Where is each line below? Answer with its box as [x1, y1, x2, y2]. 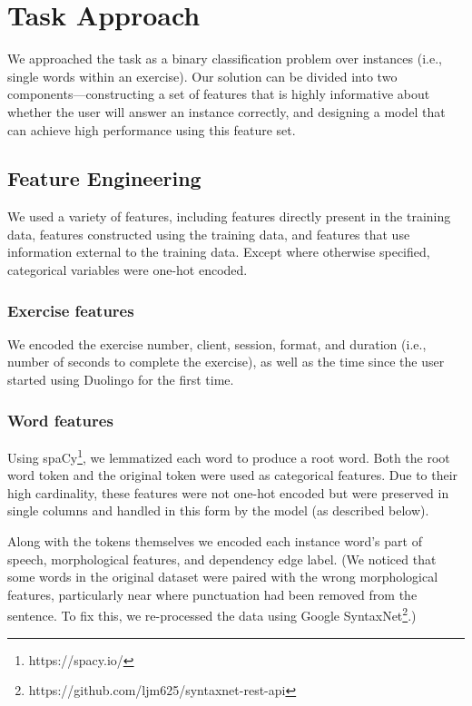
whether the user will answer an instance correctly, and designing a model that [7, 102, 446, 121]
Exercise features [7, 299, 134, 321]
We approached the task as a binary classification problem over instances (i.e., [7, 49, 442, 68]
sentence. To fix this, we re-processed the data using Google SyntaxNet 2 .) [7, 603, 417, 624]
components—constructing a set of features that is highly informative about [7, 84, 430, 103]
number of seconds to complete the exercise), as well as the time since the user [7, 352, 445, 371]
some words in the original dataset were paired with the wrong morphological [7, 567, 438, 586]
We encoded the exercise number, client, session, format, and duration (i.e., [7, 334, 427, 353]
